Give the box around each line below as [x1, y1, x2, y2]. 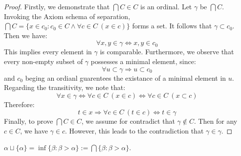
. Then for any [194, 116, 238, 126]
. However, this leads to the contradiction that [65, 125, 204, 135]
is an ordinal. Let [140, 1, 192, 11]
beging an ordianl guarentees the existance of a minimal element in [25, 72, 226, 83]
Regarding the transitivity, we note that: [4, 82, 126, 92]
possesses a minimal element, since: [90, 56, 196, 66]
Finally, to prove [4, 116, 53, 126]
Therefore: [4, 99, 35, 109]
